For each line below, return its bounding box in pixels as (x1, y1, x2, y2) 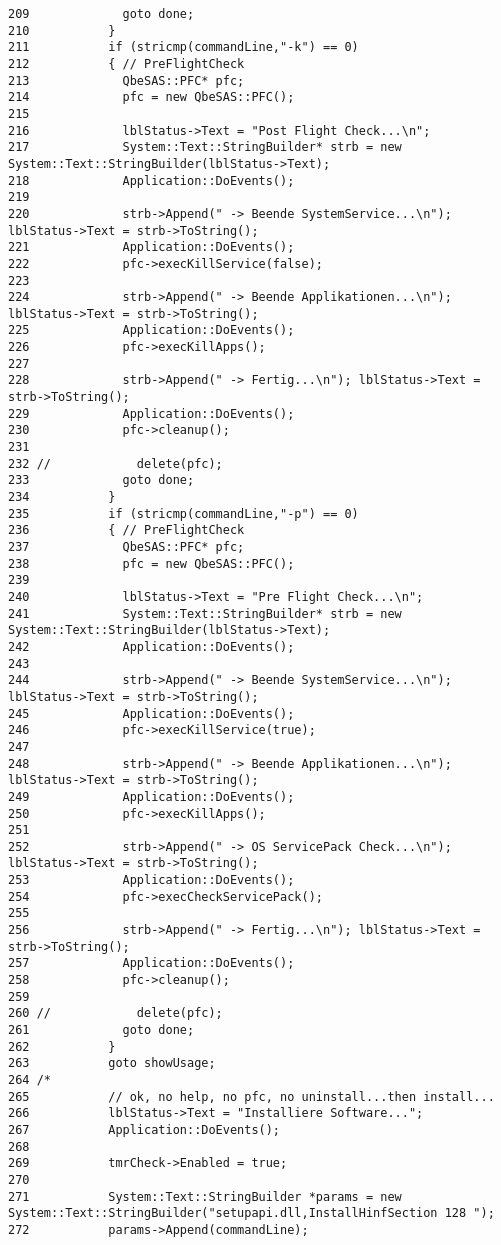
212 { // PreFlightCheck (8, 56, 245, 71)
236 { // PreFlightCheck (8, 523, 245, 538)
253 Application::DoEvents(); (8, 873, 295, 888)
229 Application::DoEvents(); (8, 406, 295, 421)
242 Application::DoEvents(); (8, 639, 295, 654)
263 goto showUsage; (8, 1056, 216, 1071)
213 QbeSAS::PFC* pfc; (8, 73, 245, 88)
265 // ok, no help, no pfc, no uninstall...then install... (8, 1089, 495, 1104)
